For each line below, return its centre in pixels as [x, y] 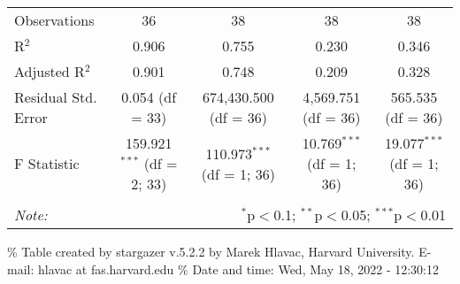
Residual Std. [56, 97]
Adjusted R [50, 71]
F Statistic [47, 163]
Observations [54, 20]
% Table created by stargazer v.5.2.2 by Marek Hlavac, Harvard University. [211, 251]
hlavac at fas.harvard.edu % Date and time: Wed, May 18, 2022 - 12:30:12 [238, 269]
